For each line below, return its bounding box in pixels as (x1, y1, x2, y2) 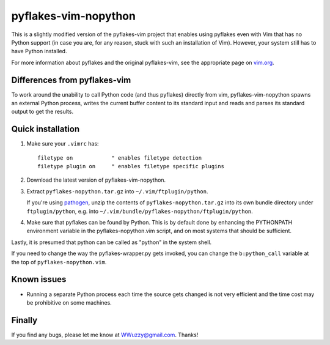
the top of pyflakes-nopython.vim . (11, 258, 107, 265)
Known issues (11, 274, 67, 284)
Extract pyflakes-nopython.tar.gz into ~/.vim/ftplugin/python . (26, 187, 208, 195)
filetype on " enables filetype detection (37, 154, 202, 161)
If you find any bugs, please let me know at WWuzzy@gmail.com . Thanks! (11, 331, 199, 338)
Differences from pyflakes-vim (11, 75, 131, 85)
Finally (11, 315, 38, 325)
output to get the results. (11, 108, 73, 116)
